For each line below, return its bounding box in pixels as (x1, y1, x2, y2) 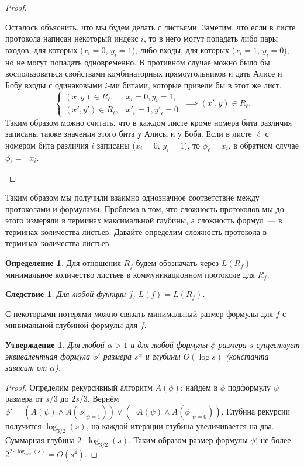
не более (260, 433, 291, 446)
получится (5, 420, 42, 432)
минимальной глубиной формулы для (5, 319, 138, 331)
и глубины (145, 350, 181, 362)
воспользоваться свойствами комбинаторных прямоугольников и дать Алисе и (5, 67, 282, 80)
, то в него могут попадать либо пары (143, 32, 278, 44)
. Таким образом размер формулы (129, 433, 248, 446)
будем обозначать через (136, 257, 219, 269)
